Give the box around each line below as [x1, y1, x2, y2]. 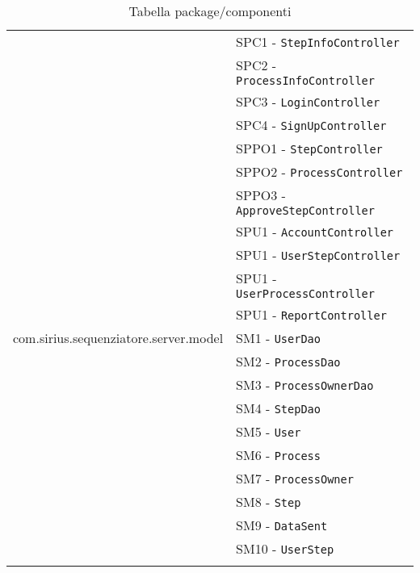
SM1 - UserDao [236, 328, 321, 347]
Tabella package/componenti [128, 2, 292, 20]
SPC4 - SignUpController [236, 115, 387, 134]
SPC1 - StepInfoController [236, 32, 400, 51]
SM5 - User [236, 422, 301, 441]
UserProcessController [236, 287, 375, 300]
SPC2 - [236, 56, 277, 74]
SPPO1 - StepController [236, 139, 383, 157]
